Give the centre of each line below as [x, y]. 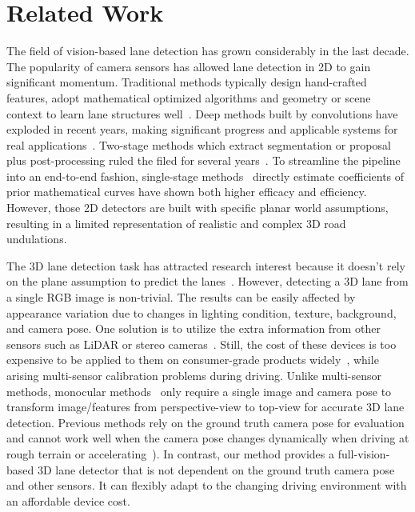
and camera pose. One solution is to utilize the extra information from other [194, 328]
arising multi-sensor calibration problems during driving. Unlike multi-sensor [194, 375]
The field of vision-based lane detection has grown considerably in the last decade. [208, 51]
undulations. [37, 239]
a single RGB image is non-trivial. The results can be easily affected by [181, 297]
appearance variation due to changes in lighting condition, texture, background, [202, 312]
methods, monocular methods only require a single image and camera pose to [199, 391]
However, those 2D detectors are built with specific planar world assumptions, [198, 208]
